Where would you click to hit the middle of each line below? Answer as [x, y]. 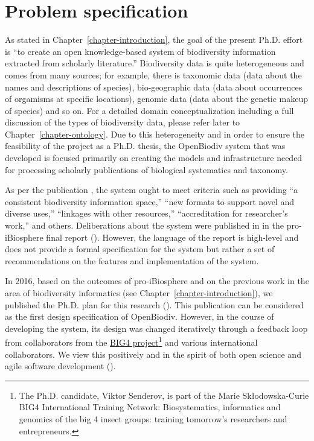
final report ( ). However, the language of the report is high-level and [172, 237]
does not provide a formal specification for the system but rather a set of [140, 249]
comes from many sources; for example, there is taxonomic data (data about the [153, 75]
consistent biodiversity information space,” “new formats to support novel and [149, 201]
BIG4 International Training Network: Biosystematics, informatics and [150, 407]
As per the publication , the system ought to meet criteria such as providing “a [152, 190]
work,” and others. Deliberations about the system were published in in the [144, 225]
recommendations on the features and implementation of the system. [132, 260]
